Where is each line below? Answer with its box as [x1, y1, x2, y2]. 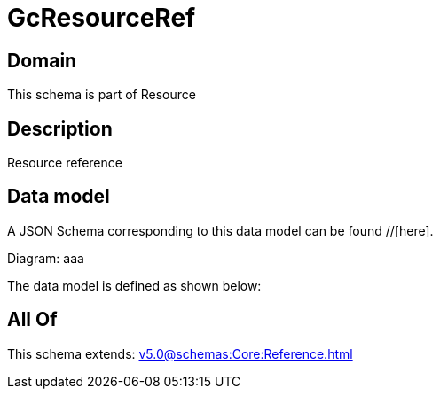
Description [7, 117, 113, 140]
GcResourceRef [7, 3, 196, 33]
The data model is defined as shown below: [7, 277, 262, 293]
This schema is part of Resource [7, 87, 196, 103]
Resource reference [7, 155, 122, 171]
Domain [7, 49, 77, 72]
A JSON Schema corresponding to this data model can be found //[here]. [7, 222, 434, 238]
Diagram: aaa [7, 250, 84, 266]
